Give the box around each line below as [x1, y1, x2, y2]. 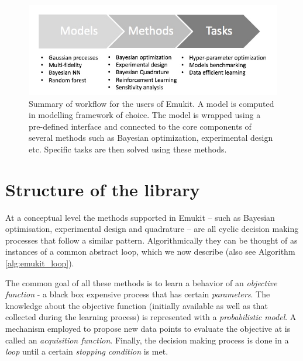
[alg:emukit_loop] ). [5, 256, 74, 269]
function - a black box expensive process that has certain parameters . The [5, 288, 270, 300]
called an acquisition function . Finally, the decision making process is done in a [5, 334, 289, 346]
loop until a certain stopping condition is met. [5, 345, 168, 357]
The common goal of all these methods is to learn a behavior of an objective [5, 276, 277, 289]
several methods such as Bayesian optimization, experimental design [29, 131, 273, 144]
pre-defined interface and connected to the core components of [29, 120, 252, 132]
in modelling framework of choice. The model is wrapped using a [29, 109, 261, 121]
